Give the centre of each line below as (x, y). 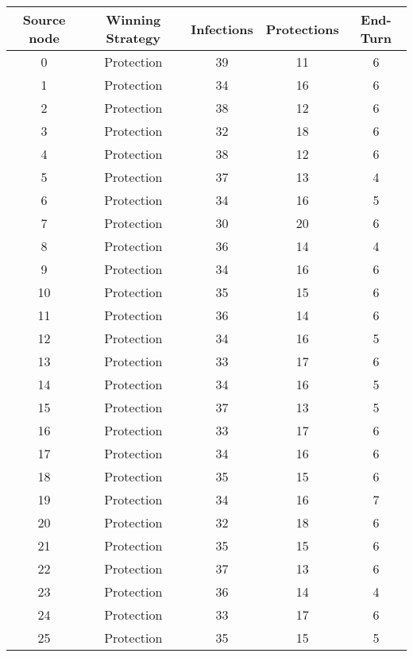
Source (44, 19)
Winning (133, 19)
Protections (302, 29)
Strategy (133, 38)
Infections (222, 29)
